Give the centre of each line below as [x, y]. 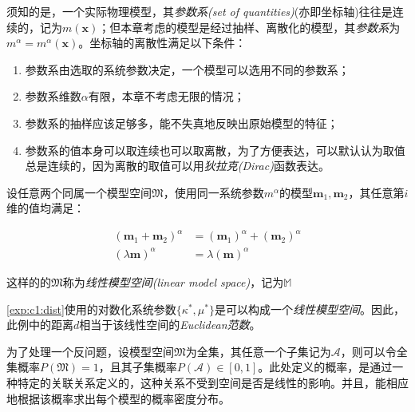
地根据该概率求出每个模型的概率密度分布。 [118, 398]
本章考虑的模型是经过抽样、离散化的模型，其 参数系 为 [261, 27]
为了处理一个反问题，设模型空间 [90, 351]
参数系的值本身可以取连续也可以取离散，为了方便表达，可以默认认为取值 [215, 150]
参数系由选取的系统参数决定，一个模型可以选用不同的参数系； [187, 69]
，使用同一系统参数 [213, 192]
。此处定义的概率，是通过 [325, 367]
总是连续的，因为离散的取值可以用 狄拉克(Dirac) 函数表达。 [177, 166]
